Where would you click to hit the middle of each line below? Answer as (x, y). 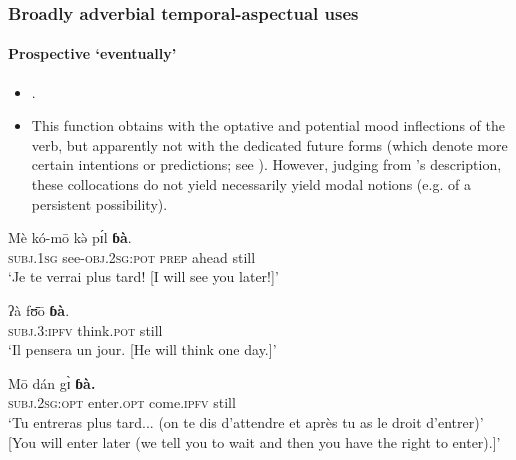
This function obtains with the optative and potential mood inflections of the (268, 125)
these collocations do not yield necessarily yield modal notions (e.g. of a (251, 184)
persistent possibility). (99, 203)
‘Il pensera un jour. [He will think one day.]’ (142, 349)
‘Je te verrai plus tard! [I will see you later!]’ (143, 276)
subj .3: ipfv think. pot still (85, 329)
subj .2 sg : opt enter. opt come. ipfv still (122, 402)
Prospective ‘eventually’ (92, 53)
